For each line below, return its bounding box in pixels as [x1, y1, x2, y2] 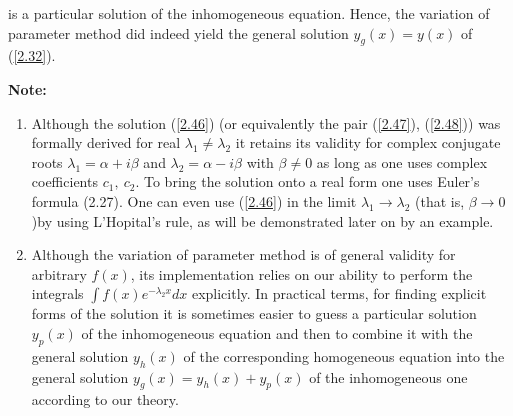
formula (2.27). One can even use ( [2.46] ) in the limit [31, 190, 357, 211]
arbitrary [31, 263, 87, 284]
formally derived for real [31, 132, 181, 153]
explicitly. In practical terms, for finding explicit [191, 283, 487, 304]
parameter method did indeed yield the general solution [8, 22, 349, 43]
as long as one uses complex [316, 151, 488, 172]
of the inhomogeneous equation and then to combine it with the [81, 322, 473, 343]
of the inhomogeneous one [309, 366, 468, 387]
